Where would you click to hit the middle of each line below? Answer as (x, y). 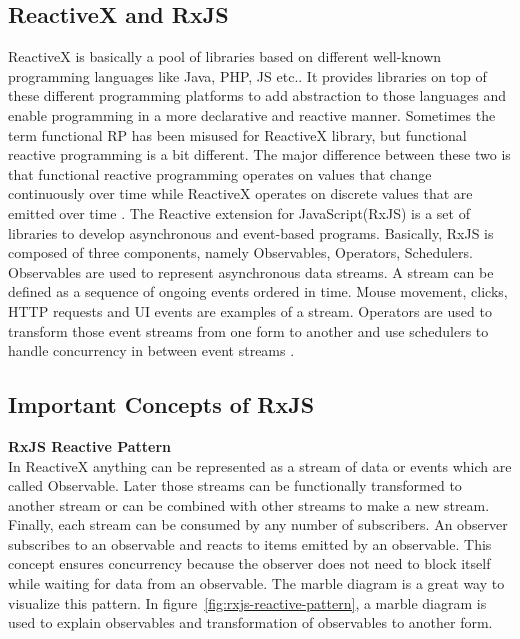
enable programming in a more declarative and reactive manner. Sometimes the (252, 114)
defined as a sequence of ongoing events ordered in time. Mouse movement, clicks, (258, 291)
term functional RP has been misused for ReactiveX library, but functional (237, 134)
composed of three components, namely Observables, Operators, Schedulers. (240, 252)
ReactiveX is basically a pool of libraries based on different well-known (225, 56)
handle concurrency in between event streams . (151, 350)
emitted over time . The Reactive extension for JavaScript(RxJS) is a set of (239, 212)
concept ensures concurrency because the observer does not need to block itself (249, 563)
